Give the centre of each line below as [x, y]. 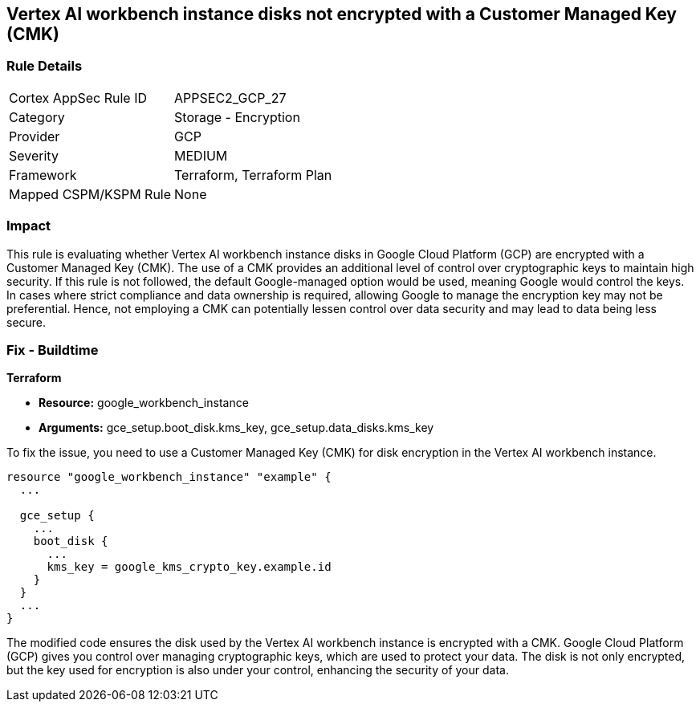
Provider [35, 136]
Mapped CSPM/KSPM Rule [90, 194]
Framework [43, 175]
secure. [26, 322]
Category [37, 117]
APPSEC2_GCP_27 [230, 98]
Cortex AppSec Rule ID [78, 98]
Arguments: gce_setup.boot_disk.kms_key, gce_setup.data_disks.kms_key [236, 428]
